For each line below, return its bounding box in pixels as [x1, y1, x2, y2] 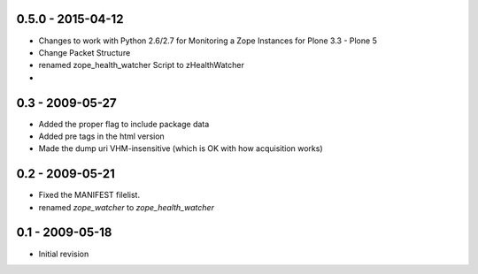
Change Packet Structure [38, 47, 131, 57]
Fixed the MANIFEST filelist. [38, 190, 141, 201]
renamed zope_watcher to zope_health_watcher [38, 202, 214, 212]
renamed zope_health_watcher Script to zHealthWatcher [38, 60, 245, 71]
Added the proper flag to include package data [38, 118, 210, 129]
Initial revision [38, 248, 89, 259]
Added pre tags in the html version [38, 131, 166, 141]
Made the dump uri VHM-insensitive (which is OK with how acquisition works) [38, 143, 323, 154]
